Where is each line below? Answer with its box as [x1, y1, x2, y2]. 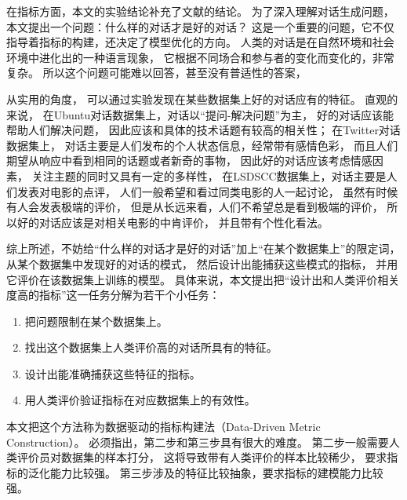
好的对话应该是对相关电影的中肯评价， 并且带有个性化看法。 [16, 214, 329, 230]
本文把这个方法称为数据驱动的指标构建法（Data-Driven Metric [6, 418, 321, 435]
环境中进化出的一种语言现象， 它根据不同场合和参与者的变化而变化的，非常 [6, 49, 394, 65]
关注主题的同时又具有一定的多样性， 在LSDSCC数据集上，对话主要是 [31, 167, 387, 184]
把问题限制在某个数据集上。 [24, 312, 168, 329]
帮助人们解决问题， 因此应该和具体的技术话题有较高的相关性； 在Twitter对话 [6, 122, 401, 138]
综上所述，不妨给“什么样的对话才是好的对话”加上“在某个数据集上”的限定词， [6, 240, 401, 257]
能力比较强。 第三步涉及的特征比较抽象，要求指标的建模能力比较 [49, 464, 383, 480]
